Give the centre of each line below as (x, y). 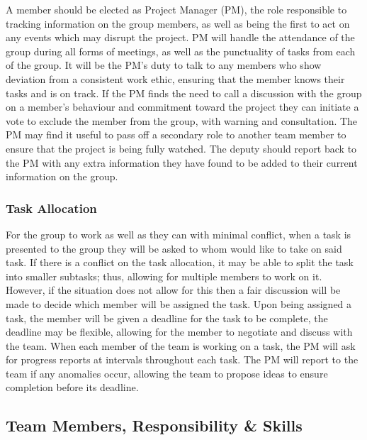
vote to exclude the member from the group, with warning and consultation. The (182, 120)
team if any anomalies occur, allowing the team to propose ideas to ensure (167, 373)
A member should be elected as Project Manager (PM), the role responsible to (176, 9)
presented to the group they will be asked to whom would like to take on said (174, 248)
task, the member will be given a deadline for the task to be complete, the (167, 318)
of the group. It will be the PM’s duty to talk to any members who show (164, 65)
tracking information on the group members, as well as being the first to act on (178, 23)
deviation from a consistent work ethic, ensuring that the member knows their (175, 78)
